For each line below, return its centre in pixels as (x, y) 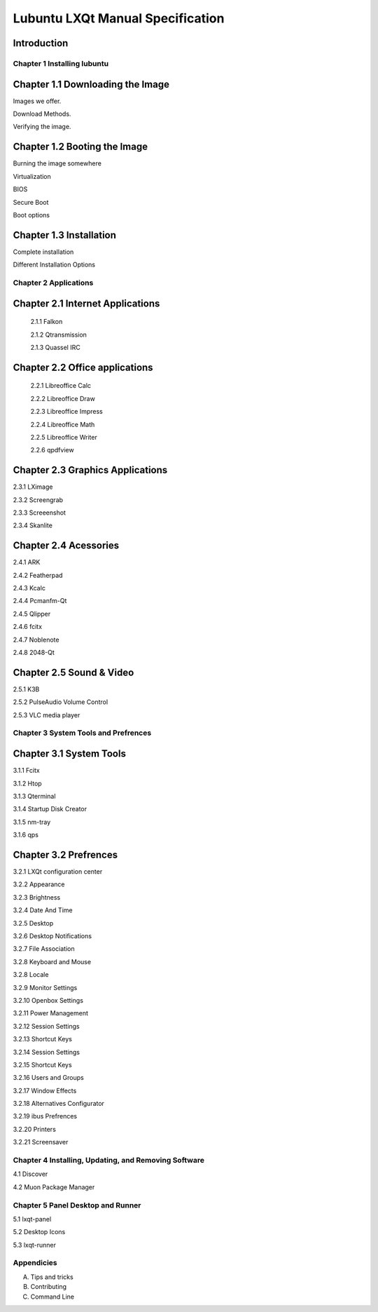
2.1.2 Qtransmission (59, 334)
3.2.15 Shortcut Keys (43, 1064)
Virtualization (32, 176)
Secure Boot (31, 202)
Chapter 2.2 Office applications (83, 367)
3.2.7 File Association (44, 949)
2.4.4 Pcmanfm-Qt (40, 601)
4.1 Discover (30, 1174)
